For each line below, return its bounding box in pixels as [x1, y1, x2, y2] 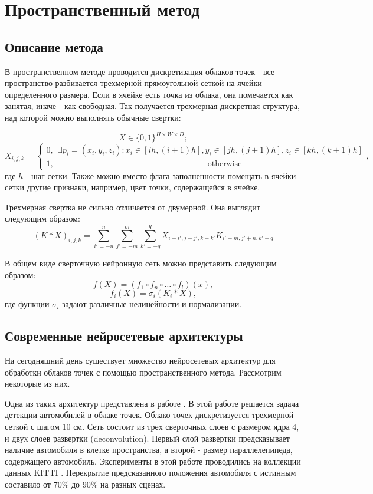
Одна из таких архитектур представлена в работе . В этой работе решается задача [5, 397, 299, 409]
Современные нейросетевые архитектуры [5, 327, 243, 345]
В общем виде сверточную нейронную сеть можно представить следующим [5, 257, 277, 269]
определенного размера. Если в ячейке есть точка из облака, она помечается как [5, 88, 293, 100]
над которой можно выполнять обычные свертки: [5, 111, 181, 123]
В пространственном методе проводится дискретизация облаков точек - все [5, 65, 275, 77]
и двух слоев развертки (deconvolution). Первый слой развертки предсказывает [5, 432, 290, 444]
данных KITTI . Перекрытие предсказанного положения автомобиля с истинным [5, 466, 296, 479]
